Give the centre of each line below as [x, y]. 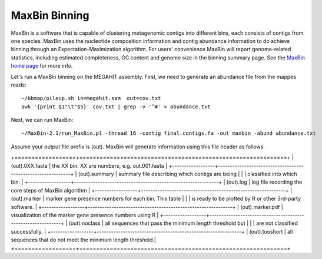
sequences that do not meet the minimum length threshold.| [83, 240]
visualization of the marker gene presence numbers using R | [85, 215]
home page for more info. [42, 66]
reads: [19, 85]
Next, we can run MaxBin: [42, 120]
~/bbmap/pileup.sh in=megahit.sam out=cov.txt [91, 98]
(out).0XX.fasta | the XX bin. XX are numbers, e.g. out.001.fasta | [89, 165]
